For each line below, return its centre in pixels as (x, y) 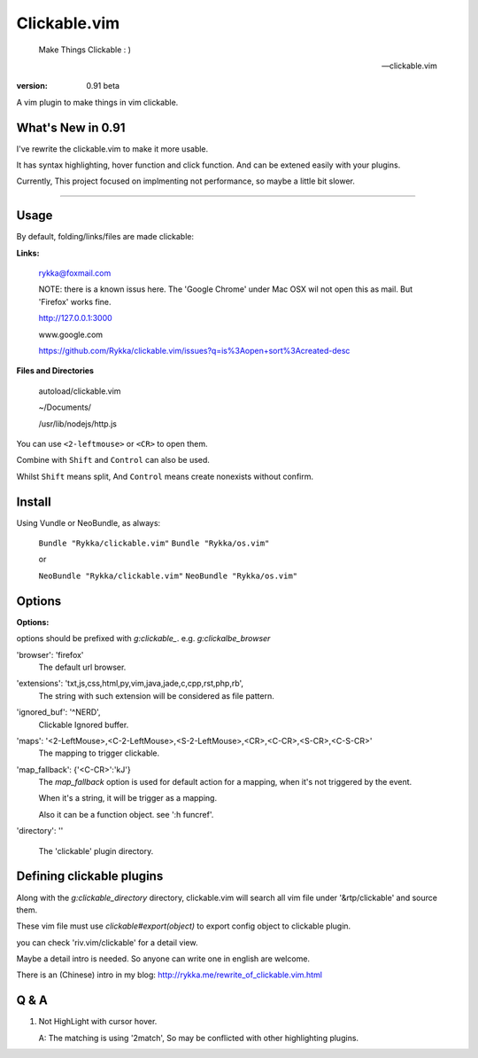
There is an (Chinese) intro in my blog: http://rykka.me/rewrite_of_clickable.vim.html (170, 975)
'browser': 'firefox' (50, 654)
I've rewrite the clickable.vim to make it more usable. (112, 149)
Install (34, 502)
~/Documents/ (65, 407)
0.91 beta (103, 86)
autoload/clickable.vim (80, 391)
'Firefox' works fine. (75, 302)
